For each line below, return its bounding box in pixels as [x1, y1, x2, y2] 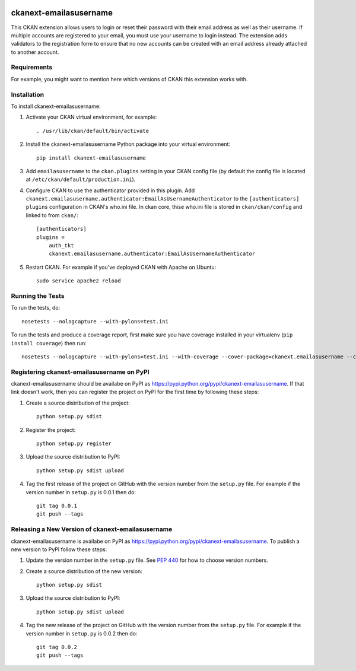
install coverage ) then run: [11, 339, 87, 346]
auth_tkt [48, 242, 74, 249]
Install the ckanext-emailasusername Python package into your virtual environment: [26, 141, 231, 148]
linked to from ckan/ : [26, 211, 78, 219]
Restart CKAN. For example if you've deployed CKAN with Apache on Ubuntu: [26, 263, 217, 271]
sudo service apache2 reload [36, 278, 121, 284]
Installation [11, 90, 44, 98]
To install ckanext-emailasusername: [11, 103, 101, 110]
